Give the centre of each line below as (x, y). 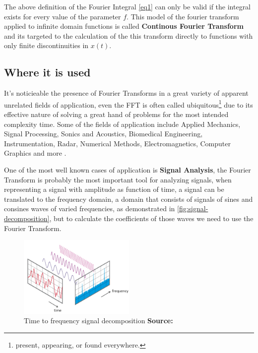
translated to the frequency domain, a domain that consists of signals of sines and (129, 199)
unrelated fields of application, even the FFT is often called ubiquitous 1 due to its (129, 104)
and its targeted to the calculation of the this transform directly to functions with (129, 35)
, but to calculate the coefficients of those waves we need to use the (151, 218)
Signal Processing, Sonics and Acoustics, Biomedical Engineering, (103, 134)
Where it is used (47, 72)
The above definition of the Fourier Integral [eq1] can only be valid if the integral (128, 6)
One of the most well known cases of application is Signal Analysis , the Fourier (128, 169)
